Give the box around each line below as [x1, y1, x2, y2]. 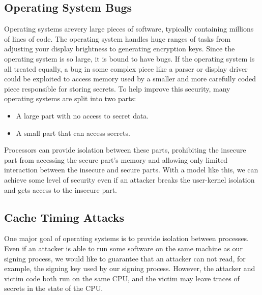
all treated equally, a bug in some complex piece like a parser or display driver [4, 63, 248, 74]
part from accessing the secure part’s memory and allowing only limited [4, 154, 228, 165]
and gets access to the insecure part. [4, 184, 118, 195]
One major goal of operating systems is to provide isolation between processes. [4, 233, 249, 244]
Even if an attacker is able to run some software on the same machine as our [4, 243, 243, 253]
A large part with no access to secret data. [16, 110, 149, 121]
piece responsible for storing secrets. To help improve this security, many [4, 83, 230, 94]
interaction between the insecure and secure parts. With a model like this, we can [4, 164, 258, 175]
